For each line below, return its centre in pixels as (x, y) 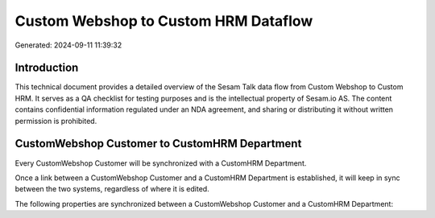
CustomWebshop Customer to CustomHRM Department (158, 144)
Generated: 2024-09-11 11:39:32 (68, 45)
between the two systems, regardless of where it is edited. (112, 189)
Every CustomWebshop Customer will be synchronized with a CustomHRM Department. (161, 163)
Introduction (47, 68)
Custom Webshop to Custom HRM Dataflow (164, 21)
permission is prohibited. (56, 121)
